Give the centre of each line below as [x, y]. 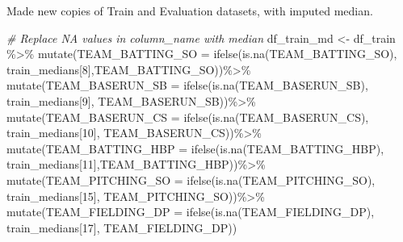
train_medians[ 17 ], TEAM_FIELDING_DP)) [122, 227]
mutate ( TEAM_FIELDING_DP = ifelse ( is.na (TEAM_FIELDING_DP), [191, 212]
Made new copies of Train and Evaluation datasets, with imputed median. [190, 10]
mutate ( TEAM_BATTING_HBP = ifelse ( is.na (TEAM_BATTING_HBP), [195, 148]
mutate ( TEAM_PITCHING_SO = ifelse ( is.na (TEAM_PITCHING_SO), [191, 179]
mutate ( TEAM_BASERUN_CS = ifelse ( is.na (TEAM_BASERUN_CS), [188, 117]
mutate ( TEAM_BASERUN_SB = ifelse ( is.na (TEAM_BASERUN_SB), [187, 85]
